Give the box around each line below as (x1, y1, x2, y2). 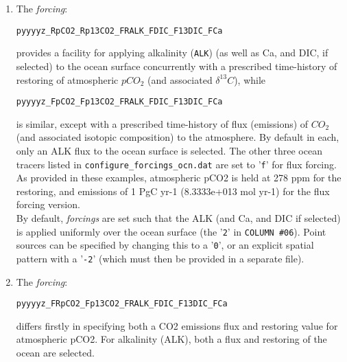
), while (234, 72, 266, 87)
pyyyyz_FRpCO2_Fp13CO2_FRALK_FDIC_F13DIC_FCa (16, 299, 228, 309)
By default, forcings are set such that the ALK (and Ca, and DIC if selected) (16, 210, 341, 225)
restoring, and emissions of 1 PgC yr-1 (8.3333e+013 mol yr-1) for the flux (16, 183, 330, 198)
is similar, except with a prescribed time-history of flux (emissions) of (16, 116, 309, 131)
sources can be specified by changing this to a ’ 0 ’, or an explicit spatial (16, 238, 314, 252)
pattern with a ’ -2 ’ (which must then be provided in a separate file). (16, 251, 304, 265)
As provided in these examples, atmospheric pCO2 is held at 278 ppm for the (16, 170, 342, 185)
